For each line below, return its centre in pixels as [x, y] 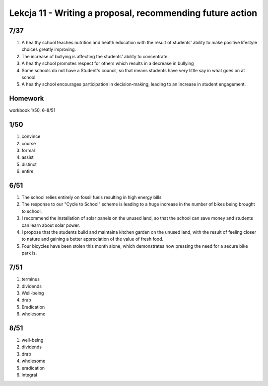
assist [28, 157]
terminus [31, 279]
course [29, 143]
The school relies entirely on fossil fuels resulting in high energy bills [92, 197]
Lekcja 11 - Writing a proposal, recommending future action [133, 13]
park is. [29, 253]
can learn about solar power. [51, 225]
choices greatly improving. [49, 49]
